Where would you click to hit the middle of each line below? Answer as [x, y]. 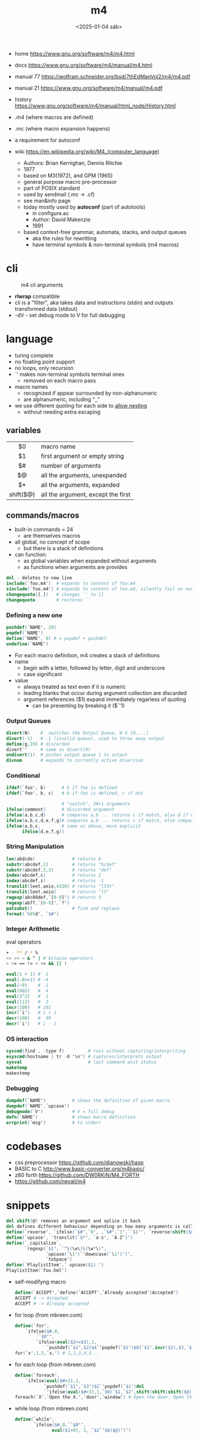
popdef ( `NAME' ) [25, 633]
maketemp [17, 1067]
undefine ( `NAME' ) [27, 644]
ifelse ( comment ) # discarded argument [60, 810]
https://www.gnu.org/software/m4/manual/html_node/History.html [95, 105]
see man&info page [47, 200]
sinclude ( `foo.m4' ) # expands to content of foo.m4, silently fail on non [100, 589]
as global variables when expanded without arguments [90, 561]
